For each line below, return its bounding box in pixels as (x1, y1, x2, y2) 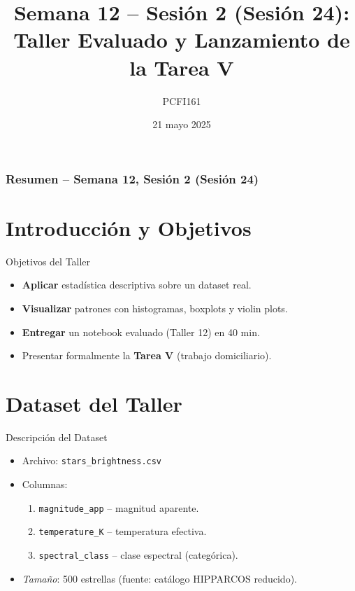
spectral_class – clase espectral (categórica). (38, 547, 238, 562)
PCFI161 (162, 93, 201, 108)
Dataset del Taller (6, 389, 182, 417)
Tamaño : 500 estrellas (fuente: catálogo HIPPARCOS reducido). (22, 571, 297, 585)
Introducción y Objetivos (6, 213, 252, 242)
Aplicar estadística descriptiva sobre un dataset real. (22, 277, 252, 292)
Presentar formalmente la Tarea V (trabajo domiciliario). (22, 348, 272, 363)
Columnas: (22, 477, 68, 492)
